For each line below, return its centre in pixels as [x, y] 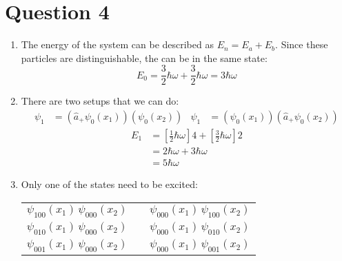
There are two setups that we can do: [100, 101]
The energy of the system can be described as [117, 44]
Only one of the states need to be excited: [109, 184]
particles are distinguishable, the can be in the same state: [144, 58]
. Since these [302, 44]
